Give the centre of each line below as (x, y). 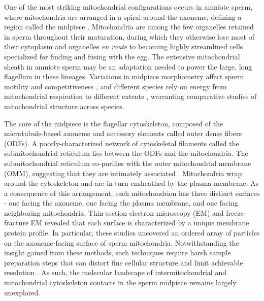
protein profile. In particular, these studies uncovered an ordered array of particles (132, 233)
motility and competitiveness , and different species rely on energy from (115, 86)
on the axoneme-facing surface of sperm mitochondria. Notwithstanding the (122, 242)
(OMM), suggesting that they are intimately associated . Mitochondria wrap (123, 173)
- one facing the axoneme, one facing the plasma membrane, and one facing (121, 203)
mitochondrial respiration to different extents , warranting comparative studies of (130, 96)
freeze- (236, 212)
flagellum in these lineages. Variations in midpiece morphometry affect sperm (124, 76)
